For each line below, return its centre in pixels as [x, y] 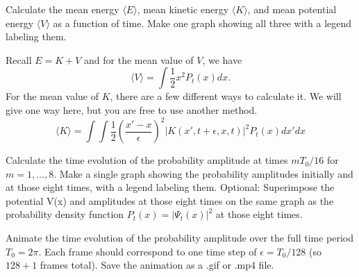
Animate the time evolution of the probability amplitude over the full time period [180, 238]
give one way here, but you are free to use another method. [132, 109]
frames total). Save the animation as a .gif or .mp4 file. [157, 265]
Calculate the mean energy [62, 9]
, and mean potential [292, 9]
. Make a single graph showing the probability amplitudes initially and [203, 173]
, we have [222, 59]
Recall [19, 59]
